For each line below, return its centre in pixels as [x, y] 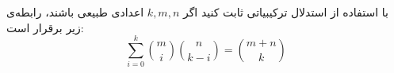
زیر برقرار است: [45, 27]
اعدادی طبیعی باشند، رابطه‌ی [75, 12]
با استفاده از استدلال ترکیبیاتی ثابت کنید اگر [285, 12]
